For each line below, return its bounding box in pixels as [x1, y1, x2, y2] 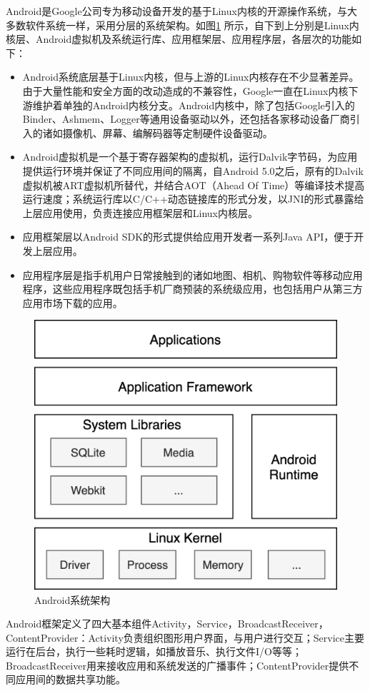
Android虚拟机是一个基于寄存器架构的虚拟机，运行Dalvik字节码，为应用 [22, 149, 358, 164]
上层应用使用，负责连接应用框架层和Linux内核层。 [22, 205, 259, 220]
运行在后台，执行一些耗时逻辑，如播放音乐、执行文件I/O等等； [6, 644, 302, 659]
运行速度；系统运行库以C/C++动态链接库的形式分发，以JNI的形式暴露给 [22, 191, 364, 206]
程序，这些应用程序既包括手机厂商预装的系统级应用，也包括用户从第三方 [22, 281, 363, 296]
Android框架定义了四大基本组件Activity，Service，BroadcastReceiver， [6, 616, 329, 631]
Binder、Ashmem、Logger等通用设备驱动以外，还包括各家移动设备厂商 [22, 111, 350, 126]
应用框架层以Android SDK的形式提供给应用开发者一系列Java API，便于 [22, 229, 354, 244]
